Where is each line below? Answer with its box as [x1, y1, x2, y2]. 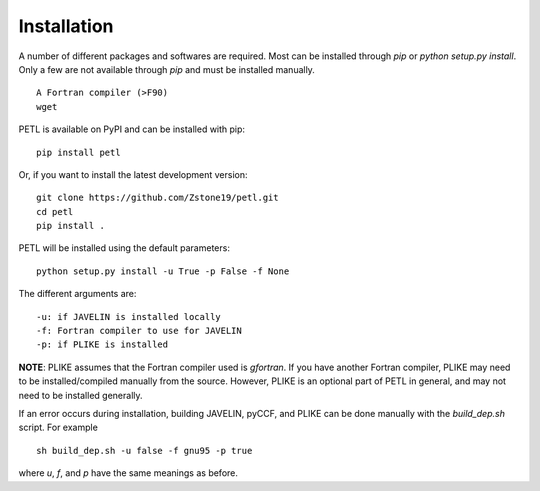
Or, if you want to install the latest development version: [18, 168, 248, 180]
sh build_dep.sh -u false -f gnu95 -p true [36, 445, 253, 456]
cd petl [36, 206, 74, 217]
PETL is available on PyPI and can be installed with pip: [18, 123, 245, 135]
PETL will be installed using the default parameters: [18, 242, 230, 254]
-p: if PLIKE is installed [36, 339, 169, 350]
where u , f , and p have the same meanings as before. [18, 467, 239, 479]
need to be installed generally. [18, 389, 144, 401]
